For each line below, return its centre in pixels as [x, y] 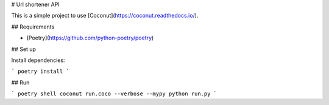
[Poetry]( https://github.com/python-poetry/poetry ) [90, 38]
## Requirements [33, 27]
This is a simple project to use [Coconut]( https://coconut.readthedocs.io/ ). [105, 16]
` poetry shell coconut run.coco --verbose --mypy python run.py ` [114, 94]
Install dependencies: [38, 60]
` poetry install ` [40, 72]
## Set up [24, 49]
